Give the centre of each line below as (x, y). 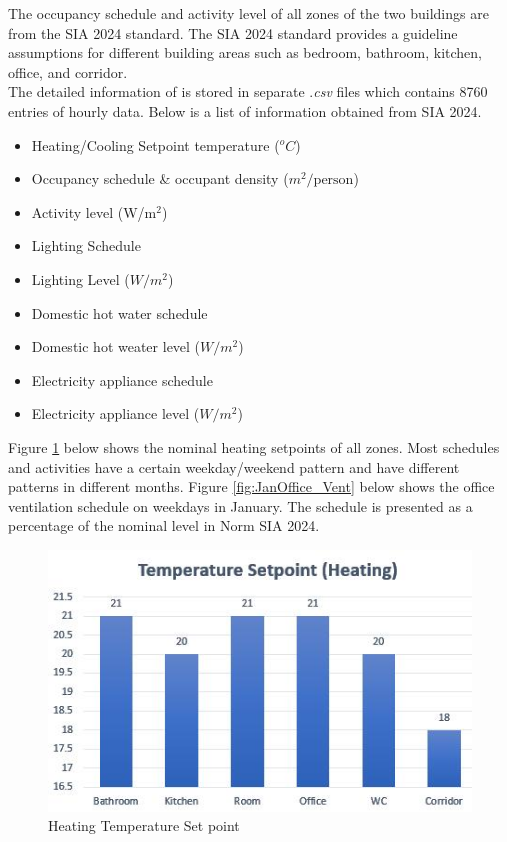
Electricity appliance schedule (122, 379)
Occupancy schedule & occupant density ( (160, 178)
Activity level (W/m (94, 211)
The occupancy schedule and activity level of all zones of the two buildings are (248, 13)
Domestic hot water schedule (119, 312)
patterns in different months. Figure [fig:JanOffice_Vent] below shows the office (251, 486)
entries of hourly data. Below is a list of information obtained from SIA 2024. (245, 110)
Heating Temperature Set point (144, 825)
